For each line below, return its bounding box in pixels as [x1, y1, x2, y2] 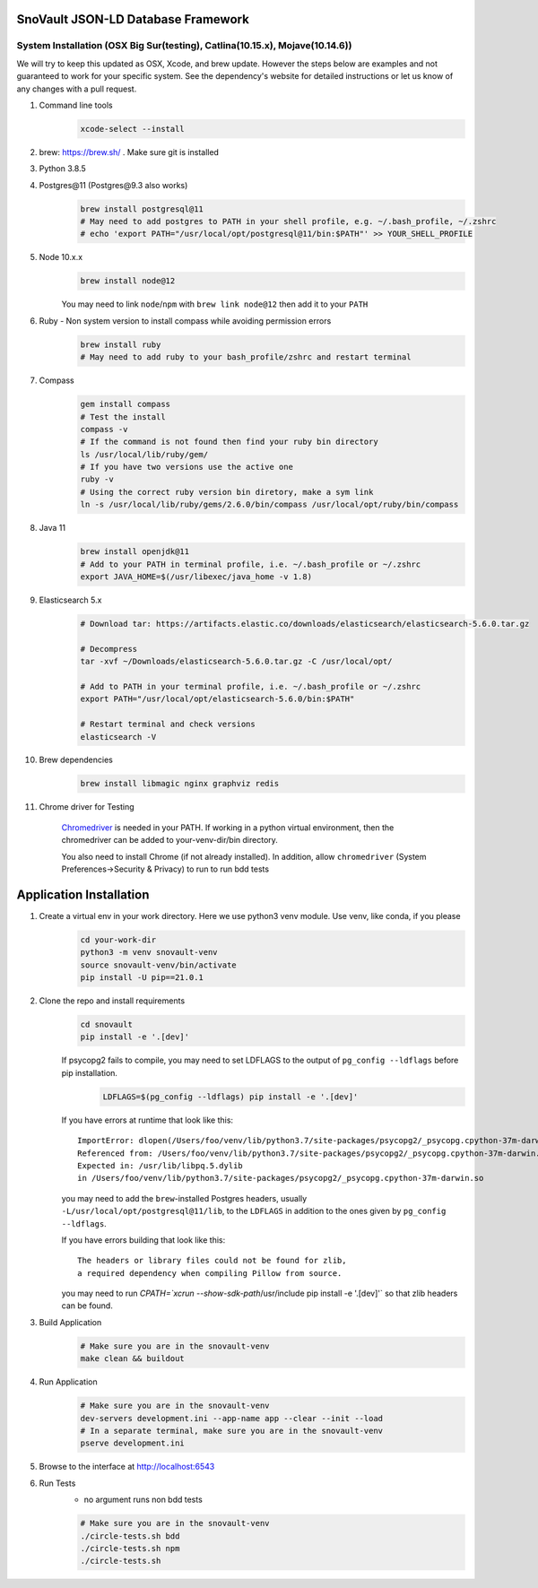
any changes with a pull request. [16, 83, 137, 94]
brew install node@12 [80, 276, 176, 286]
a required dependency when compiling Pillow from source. [77, 1268, 343, 1278]
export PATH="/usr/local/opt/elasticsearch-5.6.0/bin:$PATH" [80, 694, 355, 704]
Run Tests [39, 1478, 76, 1488]
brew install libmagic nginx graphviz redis [80, 778, 280, 789]
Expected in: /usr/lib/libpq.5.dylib [77, 1160, 244, 1170]
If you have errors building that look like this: [61, 1234, 226, 1245]
